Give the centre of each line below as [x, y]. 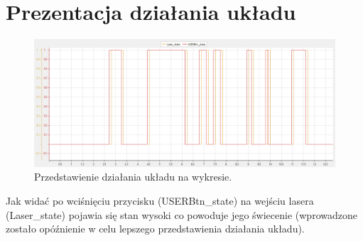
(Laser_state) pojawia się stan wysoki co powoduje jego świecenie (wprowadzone [181, 214]
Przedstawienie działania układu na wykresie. [133, 177]
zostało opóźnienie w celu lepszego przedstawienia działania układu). [155, 229]
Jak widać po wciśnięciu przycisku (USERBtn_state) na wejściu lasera [160, 201]
